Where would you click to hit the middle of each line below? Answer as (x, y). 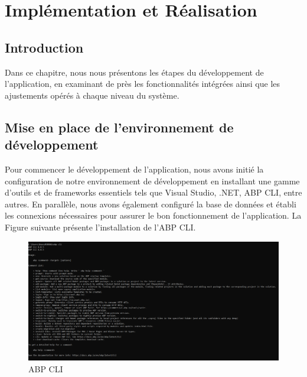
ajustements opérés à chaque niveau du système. (92, 95)
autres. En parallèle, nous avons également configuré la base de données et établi (151, 204)
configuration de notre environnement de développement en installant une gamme (152, 181)
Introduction (44, 47)
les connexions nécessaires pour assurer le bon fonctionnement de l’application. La (153, 215)
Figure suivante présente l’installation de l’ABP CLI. (100, 227)
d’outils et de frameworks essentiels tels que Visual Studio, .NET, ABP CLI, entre (153, 192)
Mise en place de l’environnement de (119, 127)
